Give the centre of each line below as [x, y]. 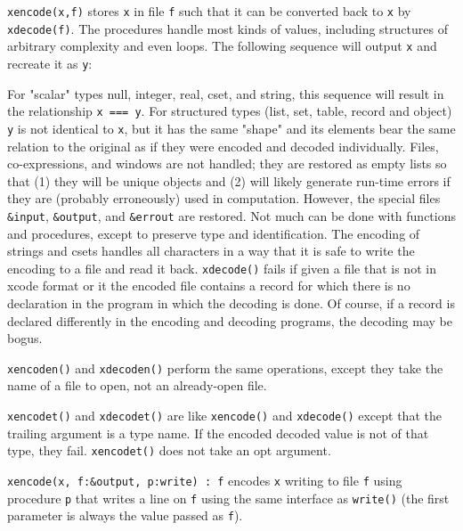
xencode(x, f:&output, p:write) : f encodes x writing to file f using [205, 480]
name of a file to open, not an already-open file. [137, 385]
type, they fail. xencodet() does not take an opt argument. [169, 450]
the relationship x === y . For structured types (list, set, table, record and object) [230, 111]
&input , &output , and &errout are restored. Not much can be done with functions [231, 215]
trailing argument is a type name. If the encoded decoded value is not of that [218, 433]
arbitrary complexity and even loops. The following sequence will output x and [222, 46]
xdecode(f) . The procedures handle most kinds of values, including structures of [227, 28]
